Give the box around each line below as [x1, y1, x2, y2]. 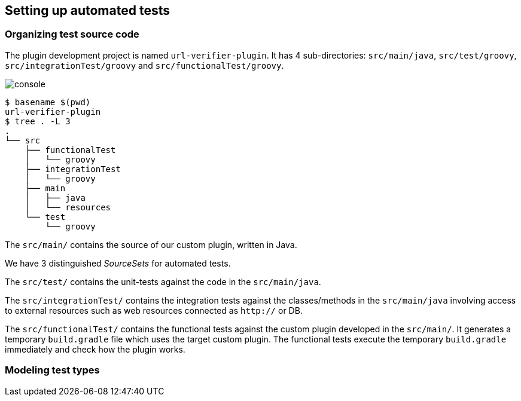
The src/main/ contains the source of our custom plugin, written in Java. [5, 239, 297, 250]
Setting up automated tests [5, 3, 170, 18]
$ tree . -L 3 [5, 116, 71, 126]
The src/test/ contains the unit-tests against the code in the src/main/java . [5, 276, 321, 287]
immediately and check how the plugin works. [5, 344, 185, 354]
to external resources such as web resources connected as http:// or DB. [5, 305, 303, 316]
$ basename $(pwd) [5, 97, 91, 107]
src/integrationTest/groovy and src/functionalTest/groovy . [5, 60, 284, 71]
